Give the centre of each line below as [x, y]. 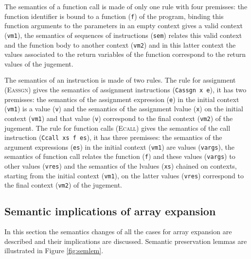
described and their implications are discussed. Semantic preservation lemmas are [126, 241]
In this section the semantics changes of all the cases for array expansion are [118, 232]
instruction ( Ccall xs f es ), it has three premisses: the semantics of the [113, 137]
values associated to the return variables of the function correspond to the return [125, 54]
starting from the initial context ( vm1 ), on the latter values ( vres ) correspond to [124, 175]
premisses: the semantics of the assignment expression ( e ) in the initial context [122, 99]
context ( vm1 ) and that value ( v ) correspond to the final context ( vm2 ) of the [119, 118]
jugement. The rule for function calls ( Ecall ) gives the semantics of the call [117, 128]
